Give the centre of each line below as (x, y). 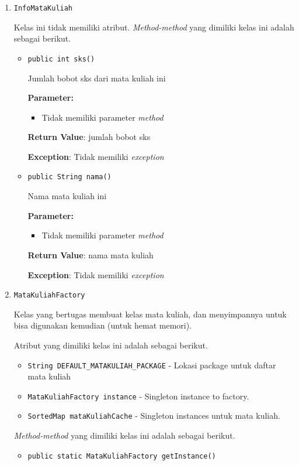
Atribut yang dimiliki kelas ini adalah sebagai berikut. (111, 345)
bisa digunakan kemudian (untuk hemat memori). (103, 325)
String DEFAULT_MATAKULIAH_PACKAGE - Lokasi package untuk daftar (152, 365)
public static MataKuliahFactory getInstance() (122, 456)
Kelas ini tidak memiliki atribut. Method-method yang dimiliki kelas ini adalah (154, 27)
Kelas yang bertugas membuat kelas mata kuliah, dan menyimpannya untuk (150, 314)
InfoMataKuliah (43, 8)
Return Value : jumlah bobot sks (89, 137)
